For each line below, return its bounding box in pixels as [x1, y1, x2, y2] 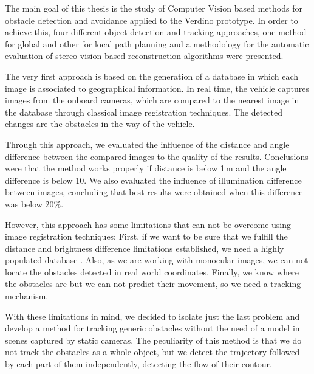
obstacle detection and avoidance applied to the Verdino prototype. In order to [5, 13, 298, 26]
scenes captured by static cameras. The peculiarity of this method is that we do [5, 333, 302, 346]
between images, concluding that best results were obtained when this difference [5, 185, 303, 198]
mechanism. [5, 289, 49, 302]
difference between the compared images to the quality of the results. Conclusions [5, 150, 309, 162]
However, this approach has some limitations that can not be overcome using [5, 218, 292, 230]
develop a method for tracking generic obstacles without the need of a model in [5, 322, 300, 334]
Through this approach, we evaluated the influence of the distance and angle [5, 137, 290, 150]
